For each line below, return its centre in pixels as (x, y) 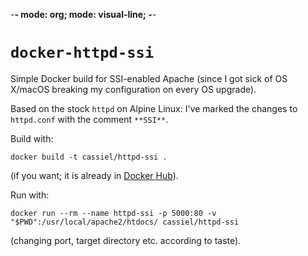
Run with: (30, 195)
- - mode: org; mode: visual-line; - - (83, 14)
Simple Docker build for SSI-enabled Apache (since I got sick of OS (149, 78)
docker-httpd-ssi (82, 53)
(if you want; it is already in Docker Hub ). (94, 175)
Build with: (32, 138)
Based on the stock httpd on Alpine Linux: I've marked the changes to (154, 108)
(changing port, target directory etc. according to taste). (126, 240)
